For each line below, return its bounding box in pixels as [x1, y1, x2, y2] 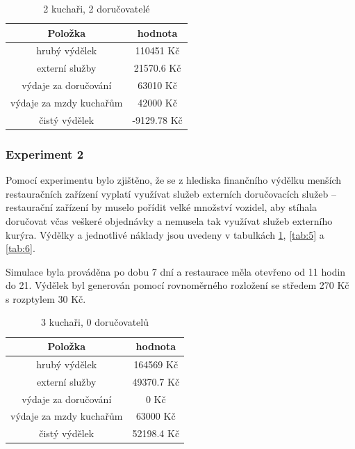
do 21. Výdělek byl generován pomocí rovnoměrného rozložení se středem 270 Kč [6, 278, 349, 292]
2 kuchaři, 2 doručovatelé [43, 1, 150, 15]
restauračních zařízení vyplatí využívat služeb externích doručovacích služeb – [6, 186, 337, 200]
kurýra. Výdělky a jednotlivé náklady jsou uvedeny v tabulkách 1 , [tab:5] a [6, 227, 324, 242]
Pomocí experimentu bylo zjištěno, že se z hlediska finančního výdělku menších [6, 173, 342, 187]
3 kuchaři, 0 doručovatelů [41, 315, 149, 329]
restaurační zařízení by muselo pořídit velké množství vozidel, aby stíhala [6, 200, 317, 214]
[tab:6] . [6, 241, 35, 255]
